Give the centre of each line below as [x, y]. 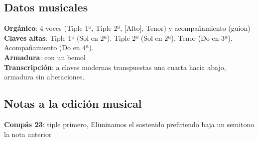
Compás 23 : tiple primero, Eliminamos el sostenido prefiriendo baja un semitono [129, 124]
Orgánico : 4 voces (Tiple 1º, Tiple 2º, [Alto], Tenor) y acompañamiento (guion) [127, 28]
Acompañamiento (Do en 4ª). [49, 47]
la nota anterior [28, 134]
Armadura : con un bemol [45, 57]
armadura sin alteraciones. [44, 77]
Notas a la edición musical [73, 104]
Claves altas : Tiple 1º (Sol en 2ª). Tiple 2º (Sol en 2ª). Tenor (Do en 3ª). [118, 37]
